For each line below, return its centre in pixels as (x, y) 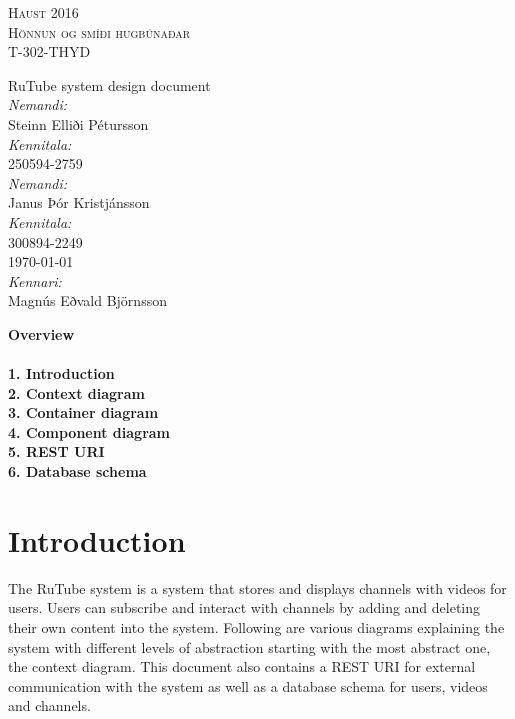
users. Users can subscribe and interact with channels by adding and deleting (244, 607)
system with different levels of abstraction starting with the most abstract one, (249, 646)
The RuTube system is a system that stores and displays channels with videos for (257, 587)
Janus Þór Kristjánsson (79, 202)
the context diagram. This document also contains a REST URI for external (242, 666)
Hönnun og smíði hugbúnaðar (99, 31)
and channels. (49, 705)
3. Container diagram (83, 412)
